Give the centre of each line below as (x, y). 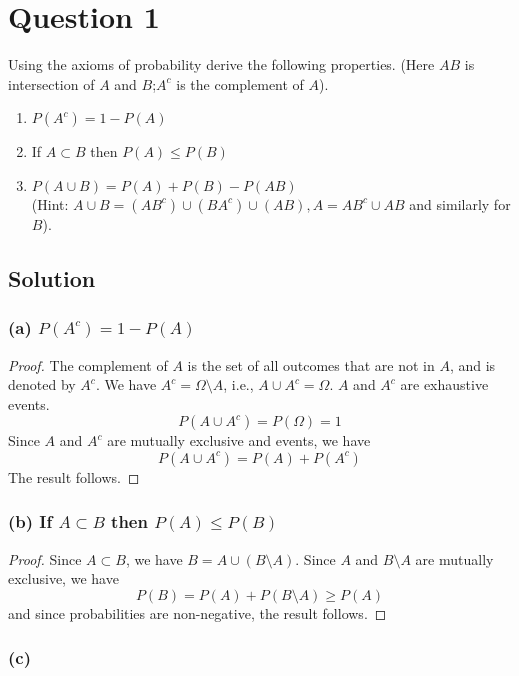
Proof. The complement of (88, 364)
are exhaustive (444, 384)
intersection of (51, 83)
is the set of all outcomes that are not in (311, 364)
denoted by (42, 384)
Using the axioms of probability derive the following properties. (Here (221, 64)
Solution (52, 277)
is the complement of (240, 83)
